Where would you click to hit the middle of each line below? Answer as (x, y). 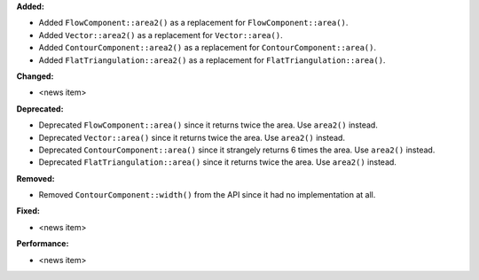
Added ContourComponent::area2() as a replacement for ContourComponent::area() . (208, 48)
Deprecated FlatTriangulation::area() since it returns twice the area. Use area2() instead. (217, 162)
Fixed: (28, 211)
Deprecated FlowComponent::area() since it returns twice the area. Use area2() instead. (208, 125)
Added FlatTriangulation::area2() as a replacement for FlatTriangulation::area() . (212, 60)
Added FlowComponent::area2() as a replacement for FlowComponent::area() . (193, 23)
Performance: (43, 244)
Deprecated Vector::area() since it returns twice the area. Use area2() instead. (192, 137)
